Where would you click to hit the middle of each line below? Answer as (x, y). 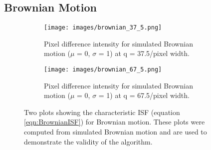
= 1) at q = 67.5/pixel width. (144, 95)
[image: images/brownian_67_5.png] (103, 70)
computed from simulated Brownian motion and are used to (115, 132)
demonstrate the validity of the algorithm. (88, 141)
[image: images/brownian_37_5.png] (103, 28)
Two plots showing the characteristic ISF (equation (102, 112)
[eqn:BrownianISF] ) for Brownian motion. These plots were (114, 122)
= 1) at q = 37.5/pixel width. (144, 53)
